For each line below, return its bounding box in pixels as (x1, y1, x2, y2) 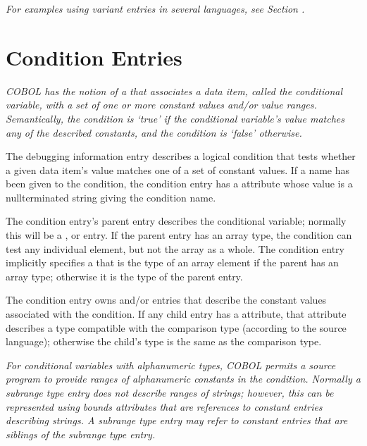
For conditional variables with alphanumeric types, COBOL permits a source (6, 357, 336, 372)
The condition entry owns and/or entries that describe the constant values (6, 292, 327, 307)
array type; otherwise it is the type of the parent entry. (6, 268, 243, 283)
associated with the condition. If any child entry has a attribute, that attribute (6, 306, 347, 321)
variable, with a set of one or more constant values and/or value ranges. (6, 97, 317, 112)
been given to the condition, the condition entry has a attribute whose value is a (6, 176, 353, 191)
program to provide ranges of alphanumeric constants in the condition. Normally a (6, 371, 361, 386)
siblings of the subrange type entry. (6, 426, 156, 441)
